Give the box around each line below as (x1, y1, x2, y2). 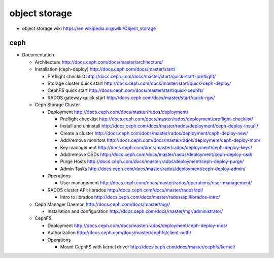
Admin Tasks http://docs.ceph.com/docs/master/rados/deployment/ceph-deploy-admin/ (60, 166, 246, 172)
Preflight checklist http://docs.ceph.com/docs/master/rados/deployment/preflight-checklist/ (60, 116, 253, 122)
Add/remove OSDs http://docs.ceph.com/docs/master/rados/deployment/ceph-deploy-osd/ (60, 151, 253, 157)
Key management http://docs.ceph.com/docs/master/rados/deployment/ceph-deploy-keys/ (60, 144, 252, 150)
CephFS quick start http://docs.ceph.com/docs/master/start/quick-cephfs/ (47, 87, 204, 93)
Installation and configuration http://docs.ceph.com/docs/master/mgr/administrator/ (47, 208, 223, 214)
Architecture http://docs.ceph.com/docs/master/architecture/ (35, 59, 163, 65)
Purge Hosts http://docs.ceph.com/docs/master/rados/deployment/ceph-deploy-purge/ (60, 158, 244, 165)
